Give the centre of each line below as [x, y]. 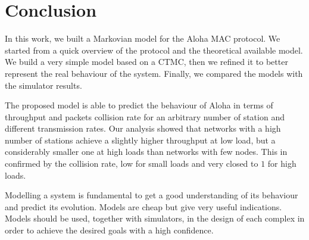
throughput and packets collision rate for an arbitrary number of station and [145, 116]
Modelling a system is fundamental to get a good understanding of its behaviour [152, 195]
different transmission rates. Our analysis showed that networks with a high [143, 128]
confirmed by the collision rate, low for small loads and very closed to [132, 163]
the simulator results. [43, 85]
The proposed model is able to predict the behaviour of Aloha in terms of [139, 105]
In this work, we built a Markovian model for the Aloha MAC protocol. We [143, 38]
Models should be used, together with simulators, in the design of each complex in [155, 218]
